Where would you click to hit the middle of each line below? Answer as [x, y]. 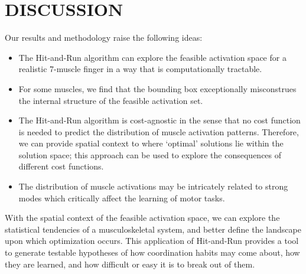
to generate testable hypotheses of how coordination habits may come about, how [152, 252]
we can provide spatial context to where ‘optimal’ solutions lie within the [151, 143]
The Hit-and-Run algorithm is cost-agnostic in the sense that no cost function [159, 120]
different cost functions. [61, 166]
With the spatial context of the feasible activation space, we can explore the [142, 218]
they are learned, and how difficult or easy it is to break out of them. [130, 264]
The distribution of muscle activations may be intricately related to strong [153, 186]
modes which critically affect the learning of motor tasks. [122, 198]
